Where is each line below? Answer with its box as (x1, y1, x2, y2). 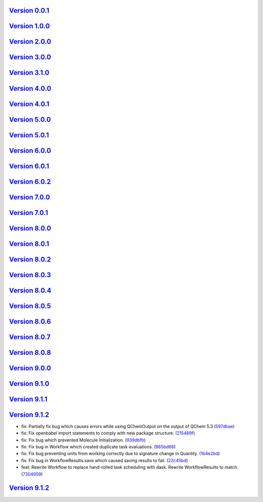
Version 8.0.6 (9, 317, 51, 326)
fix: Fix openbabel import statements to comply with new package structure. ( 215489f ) (21, 430, 195, 436)
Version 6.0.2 (9, 177, 51, 186)
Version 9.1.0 (9, 379, 50, 387)
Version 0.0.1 (9, 6, 50, 15)
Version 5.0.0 (9, 115, 51, 124)
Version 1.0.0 (9, 22, 50, 30)
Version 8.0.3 (9, 270, 51, 279)
